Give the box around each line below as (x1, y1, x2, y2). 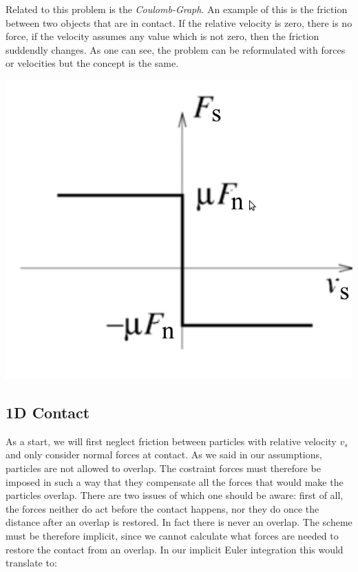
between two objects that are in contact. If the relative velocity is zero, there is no (6, 15, 352, 30)
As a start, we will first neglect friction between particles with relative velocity (6, 433, 337, 448)
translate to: (6, 555, 57, 570)
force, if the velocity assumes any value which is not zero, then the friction (6, 29, 319, 43)
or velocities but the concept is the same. (6, 56, 179, 70)
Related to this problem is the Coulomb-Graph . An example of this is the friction (6, 2, 348, 16)
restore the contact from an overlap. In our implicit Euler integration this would (6, 542, 344, 556)
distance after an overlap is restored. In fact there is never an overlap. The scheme (6, 515, 352, 529)
